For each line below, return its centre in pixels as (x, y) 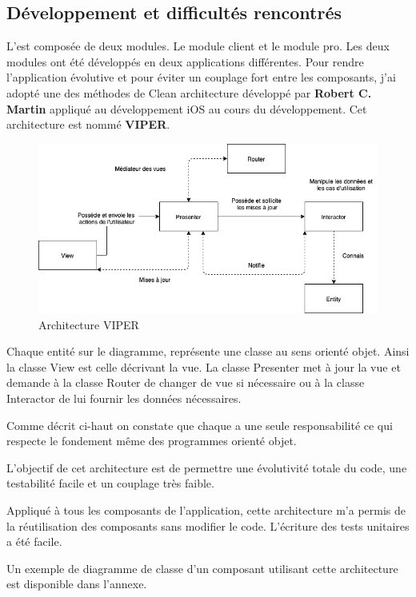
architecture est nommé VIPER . (88, 124)
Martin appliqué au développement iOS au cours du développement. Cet (187, 108)
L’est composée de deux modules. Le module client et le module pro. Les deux (198, 46)
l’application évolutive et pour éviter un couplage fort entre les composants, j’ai (201, 77)
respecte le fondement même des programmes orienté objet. (152, 441)
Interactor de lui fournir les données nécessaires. (124, 398)
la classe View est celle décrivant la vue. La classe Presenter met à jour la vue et (204, 366)
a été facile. (34, 541)
